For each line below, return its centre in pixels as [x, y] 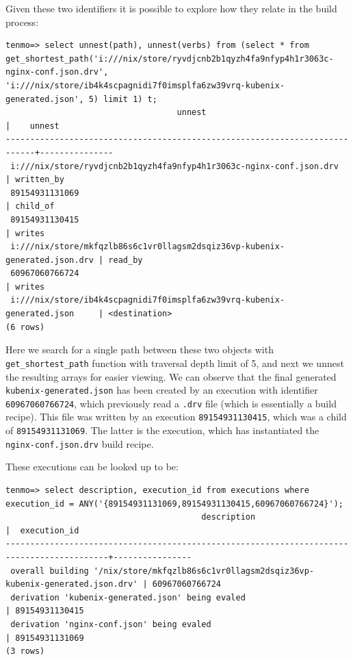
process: [22, 22]
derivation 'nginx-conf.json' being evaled [111, 624]
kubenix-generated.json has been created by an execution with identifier [162, 390]
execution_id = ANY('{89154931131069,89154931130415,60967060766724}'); [174, 504]
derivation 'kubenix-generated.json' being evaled [128, 597]
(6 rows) [25, 327]
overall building [50, 571]
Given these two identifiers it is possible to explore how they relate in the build [171, 8]
